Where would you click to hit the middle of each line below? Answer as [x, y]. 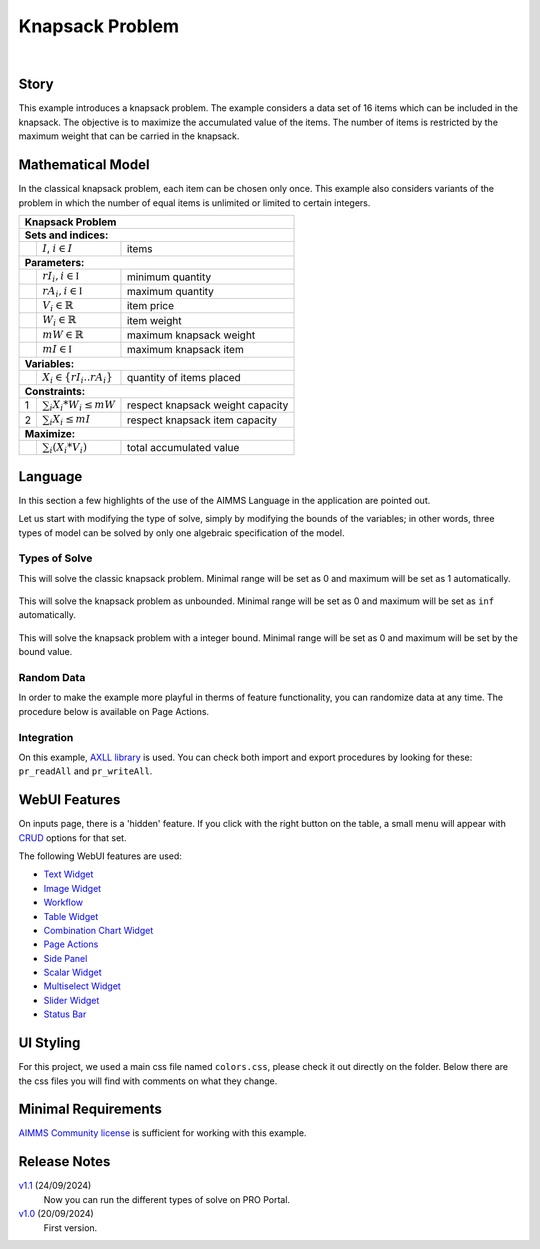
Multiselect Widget [82, 986]
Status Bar [65, 1014]
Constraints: [55, 392]
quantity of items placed [184, 377]
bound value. [45, 652]
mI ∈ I [56, 349]
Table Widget [71, 916]
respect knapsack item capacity [202, 420]
